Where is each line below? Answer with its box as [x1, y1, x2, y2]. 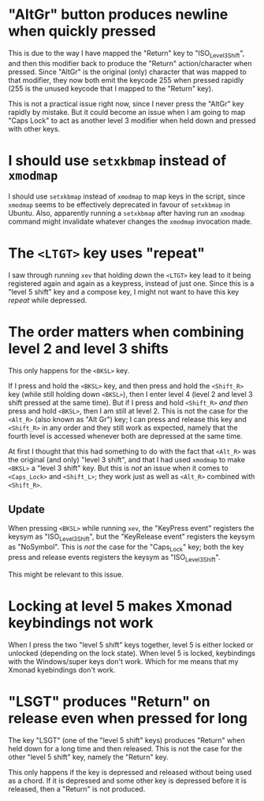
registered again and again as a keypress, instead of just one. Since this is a [8, 278, 255, 288]
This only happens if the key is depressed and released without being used [8, 767, 252, 777]
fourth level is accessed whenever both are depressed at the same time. [8, 431, 243, 440]
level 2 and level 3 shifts [8, 339, 169, 358]
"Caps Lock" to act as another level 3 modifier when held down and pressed [8, 116, 256, 125]
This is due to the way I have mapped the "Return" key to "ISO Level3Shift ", [8, 48, 245, 60]
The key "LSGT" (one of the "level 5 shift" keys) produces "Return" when [8, 735, 246, 745]
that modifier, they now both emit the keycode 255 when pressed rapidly [8, 75, 244, 84]
